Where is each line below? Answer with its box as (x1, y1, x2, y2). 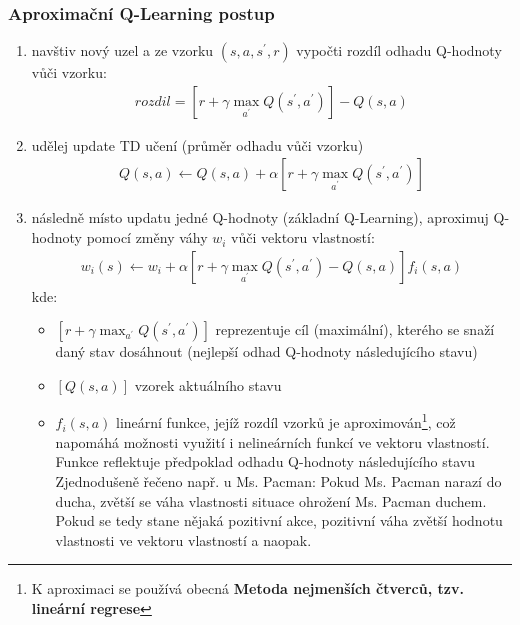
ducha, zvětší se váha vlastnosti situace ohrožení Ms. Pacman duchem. (55, 490, 487, 511)
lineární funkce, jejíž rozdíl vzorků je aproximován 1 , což (115, 409, 456, 433)
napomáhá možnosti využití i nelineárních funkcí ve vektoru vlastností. (55, 431, 490, 452)
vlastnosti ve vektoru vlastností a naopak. (55, 529, 312, 550)
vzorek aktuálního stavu (134, 374, 282, 395)
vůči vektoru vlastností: (231, 227, 375, 248)
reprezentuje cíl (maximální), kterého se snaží (215, 319, 495, 340)
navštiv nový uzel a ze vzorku (31, 40, 214, 61)
